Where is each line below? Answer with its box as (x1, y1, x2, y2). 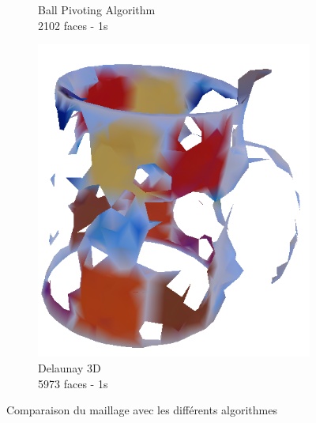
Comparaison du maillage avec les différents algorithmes (6, 402, 277, 418)
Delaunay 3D (38, 360, 101, 376)
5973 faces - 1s (38, 375, 108, 391)
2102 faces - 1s (38, 17, 108, 33)
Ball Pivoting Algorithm (38, 2, 156, 17)
